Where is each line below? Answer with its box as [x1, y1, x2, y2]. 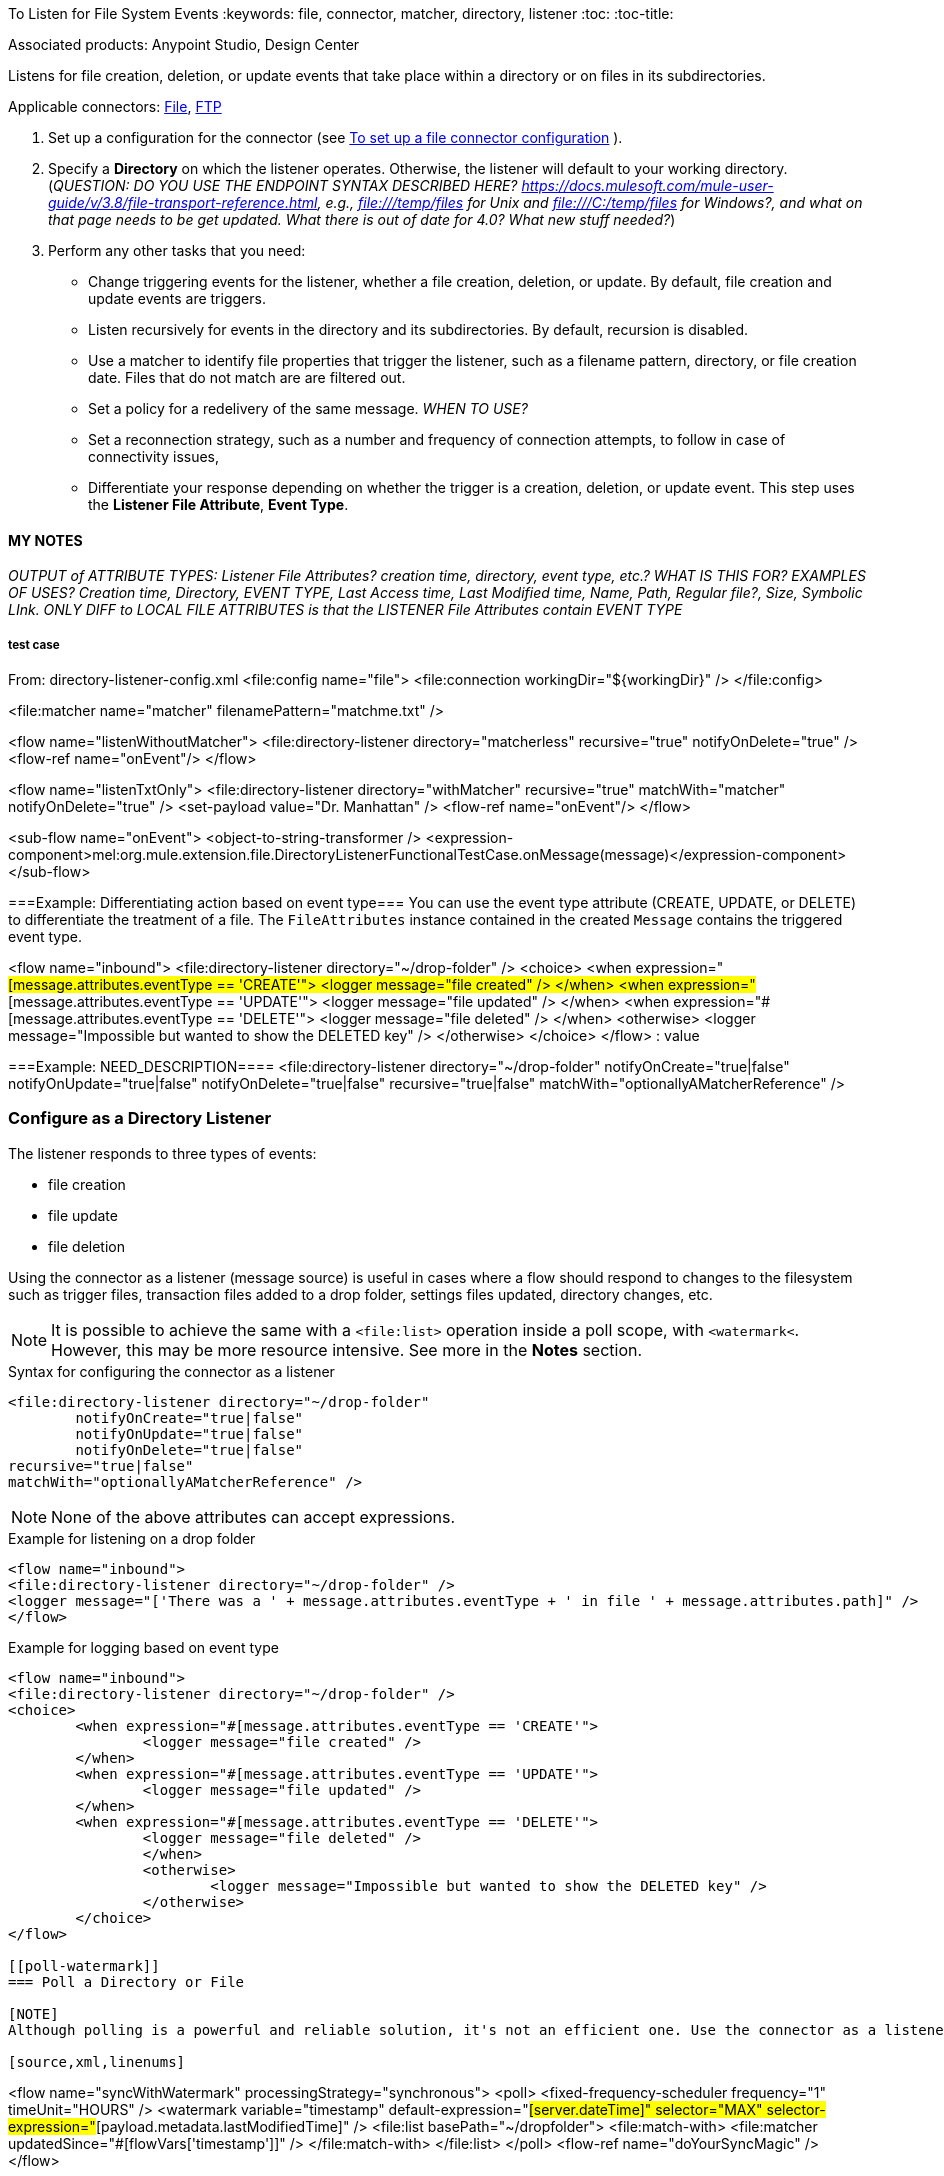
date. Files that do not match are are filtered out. [88, 369, 406, 386]
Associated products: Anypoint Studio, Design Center [8, 36, 360, 53]
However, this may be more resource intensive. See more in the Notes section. [51, 1339, 643, 1360]
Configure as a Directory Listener [8, 1108, 272, 1129]
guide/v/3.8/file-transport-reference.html [48, 194, 318, 211]
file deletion [48, 1237, 125, 1255]
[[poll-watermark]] [8, 1957, 160, 1974]
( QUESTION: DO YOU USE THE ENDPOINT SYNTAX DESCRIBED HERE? [48, 177, 518, 194]
